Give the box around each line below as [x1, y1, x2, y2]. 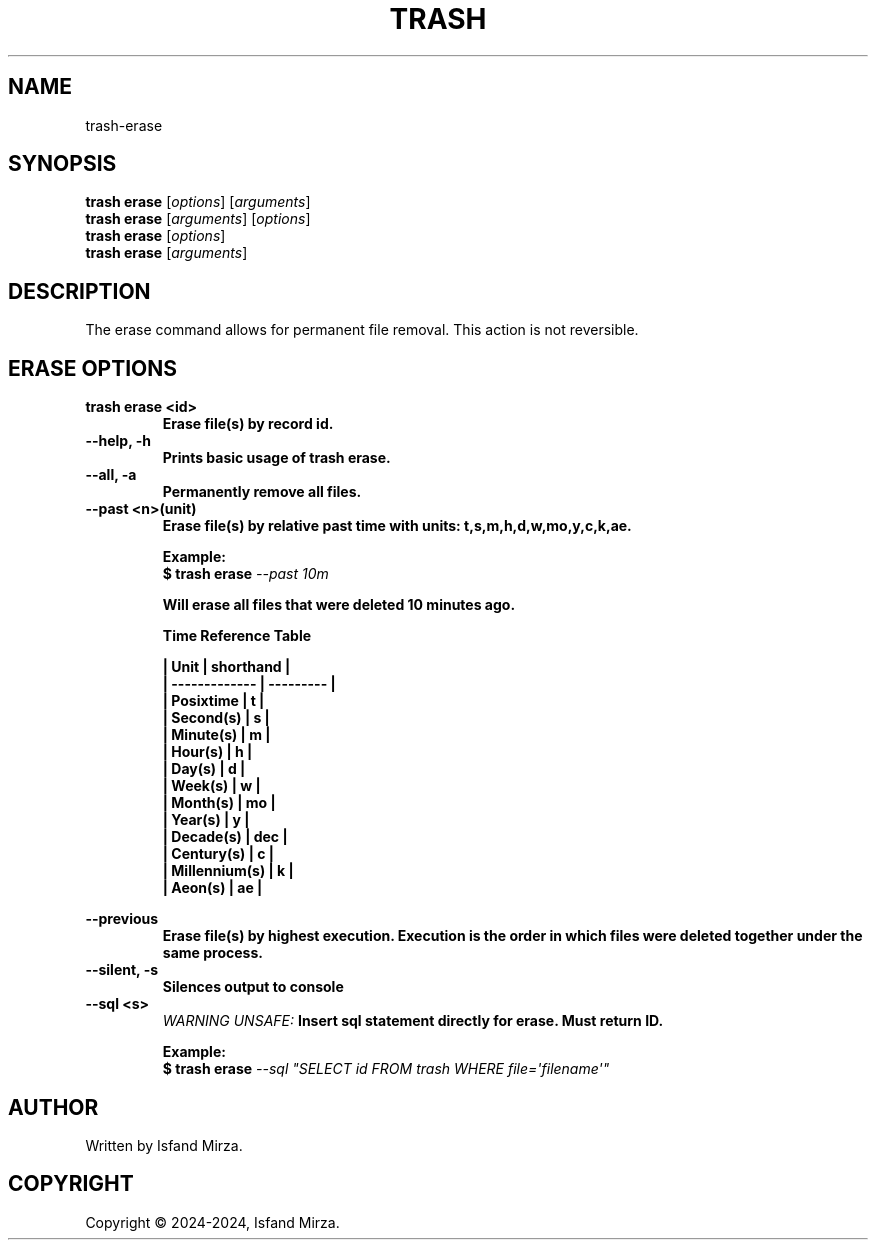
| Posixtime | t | [162, 692, 265, 710]
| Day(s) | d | [162, 760, 246, 778]
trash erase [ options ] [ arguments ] [85, 193, 311, 211]
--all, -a [85, 466, 137, 484]
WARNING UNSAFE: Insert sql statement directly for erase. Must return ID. [162, 1012, 664, 1030]
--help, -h [85, 432, 151, 450]
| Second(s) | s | [162, 709, 270, 727]
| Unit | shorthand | [162, 658, 291, 676]
